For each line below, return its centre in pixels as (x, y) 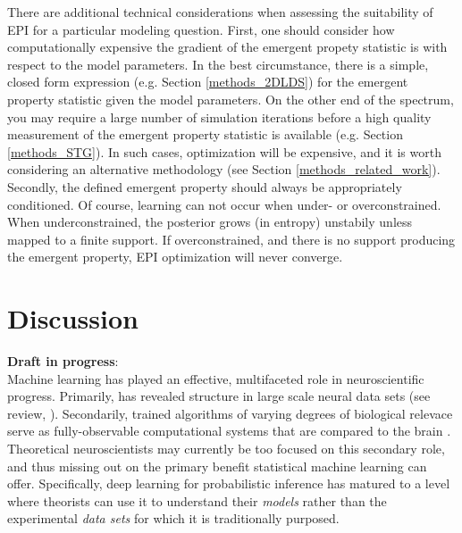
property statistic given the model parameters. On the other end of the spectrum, (231, 99)
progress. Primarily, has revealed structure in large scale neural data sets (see (219, 396)
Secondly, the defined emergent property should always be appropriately (205, 186)
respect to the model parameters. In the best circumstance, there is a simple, (218, 64)
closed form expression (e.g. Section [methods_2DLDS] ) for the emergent (208, 82)
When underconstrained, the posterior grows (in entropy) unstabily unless (210, 222)
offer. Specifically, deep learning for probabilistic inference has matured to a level (229, 483)
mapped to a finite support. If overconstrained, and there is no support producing (231, 239)
